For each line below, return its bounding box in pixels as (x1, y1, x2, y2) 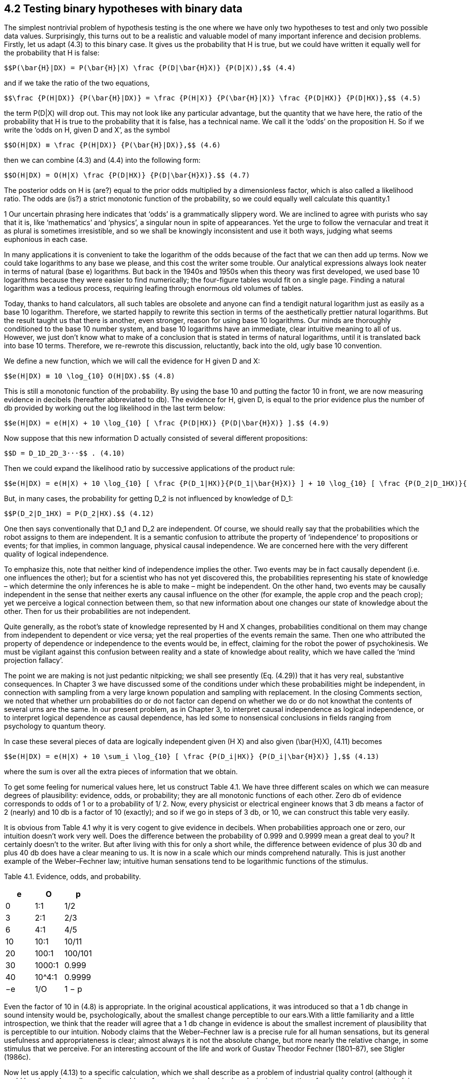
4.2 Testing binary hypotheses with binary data (4, 2, 242, 15)
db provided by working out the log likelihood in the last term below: (4, 404, 226, 413)
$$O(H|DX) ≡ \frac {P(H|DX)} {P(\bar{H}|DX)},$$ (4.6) (4, 141, 221, 149)
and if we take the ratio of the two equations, (4, 79, 150, 88)
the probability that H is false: (4, 48, 100, 57)
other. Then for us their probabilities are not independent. (4, 607, 191, 616)
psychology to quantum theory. (4, 722, 106, 731)
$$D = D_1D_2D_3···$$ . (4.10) (4, 449, 125, 458)
